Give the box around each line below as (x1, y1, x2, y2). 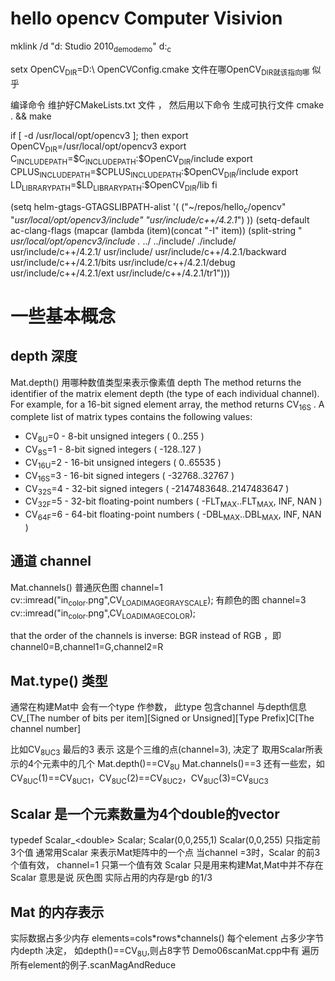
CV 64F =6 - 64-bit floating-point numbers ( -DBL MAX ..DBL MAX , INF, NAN (24, 508, 322, 522)
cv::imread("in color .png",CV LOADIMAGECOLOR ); (10, 607, 197, 621)
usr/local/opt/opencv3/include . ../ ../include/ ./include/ (10, 235, 237, 247)
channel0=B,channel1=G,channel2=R (10, 641, 164, 653)
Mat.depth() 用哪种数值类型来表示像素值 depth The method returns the (10, 376, 302, 388)
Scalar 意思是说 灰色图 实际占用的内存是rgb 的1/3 (10, 872, 213, 884)
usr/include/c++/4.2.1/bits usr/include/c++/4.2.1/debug (10, 256, 236, 268)
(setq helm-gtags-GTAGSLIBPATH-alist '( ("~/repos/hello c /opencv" (10, 200, 287, 215)
